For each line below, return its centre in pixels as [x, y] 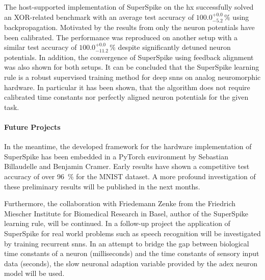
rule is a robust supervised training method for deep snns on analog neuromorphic [132, 77]
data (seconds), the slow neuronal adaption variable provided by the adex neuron [131, 263]
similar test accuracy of [41, 47]
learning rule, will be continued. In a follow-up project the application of [117, 223]
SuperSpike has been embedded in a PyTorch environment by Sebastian [116, 156]
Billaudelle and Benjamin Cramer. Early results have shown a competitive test [127, 166]
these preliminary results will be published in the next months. [102, 186]
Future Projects [32, 127]
